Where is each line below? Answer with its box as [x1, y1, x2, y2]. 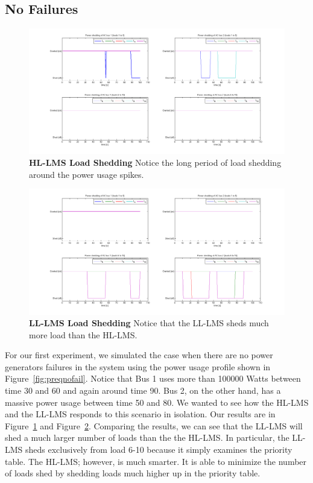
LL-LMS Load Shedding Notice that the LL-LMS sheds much [29, 317, 269, 329]
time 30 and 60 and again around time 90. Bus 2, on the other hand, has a [5, 384, 281, 397]
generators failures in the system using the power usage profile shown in [5, 360, 271, 373]
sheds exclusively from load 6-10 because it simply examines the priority [25, 443, 292, 456]
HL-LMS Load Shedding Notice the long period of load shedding [29, 156, 282, 169]
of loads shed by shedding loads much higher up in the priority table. [5, 467, 261, 479]
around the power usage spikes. [29, 168, 144, 180]
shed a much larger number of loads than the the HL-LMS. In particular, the [5, 431, 289, 444]
